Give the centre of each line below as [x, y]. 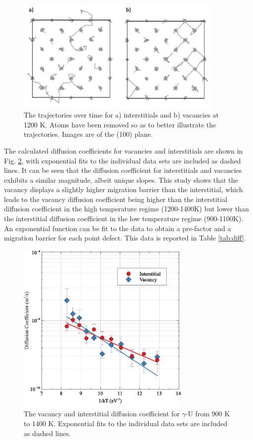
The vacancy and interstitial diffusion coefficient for [102, 414]
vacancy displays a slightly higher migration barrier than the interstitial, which [124, 189]
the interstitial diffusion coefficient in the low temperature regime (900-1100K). [124, 219]
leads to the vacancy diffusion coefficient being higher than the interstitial [116, 199]
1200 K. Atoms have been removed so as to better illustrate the [120, 124]
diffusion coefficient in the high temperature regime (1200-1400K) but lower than [126, 209]
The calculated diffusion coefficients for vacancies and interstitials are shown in [124, 150]
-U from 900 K [208, 414]
